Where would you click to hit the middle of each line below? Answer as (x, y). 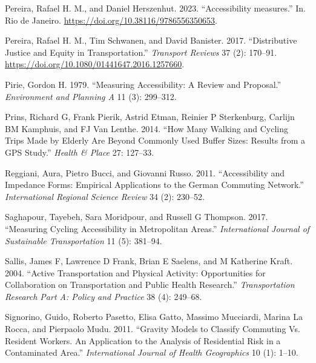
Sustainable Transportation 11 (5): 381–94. (84, 240)
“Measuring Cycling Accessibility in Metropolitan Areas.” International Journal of (157, 228)
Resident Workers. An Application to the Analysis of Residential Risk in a (143, 340)
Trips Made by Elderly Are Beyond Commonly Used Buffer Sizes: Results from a (155, 140)
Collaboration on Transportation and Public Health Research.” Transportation (150, 285)
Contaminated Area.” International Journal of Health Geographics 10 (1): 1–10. (152, 352)
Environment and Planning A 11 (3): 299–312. (91, 96)
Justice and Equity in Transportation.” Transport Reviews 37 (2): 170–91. (141, 52)
